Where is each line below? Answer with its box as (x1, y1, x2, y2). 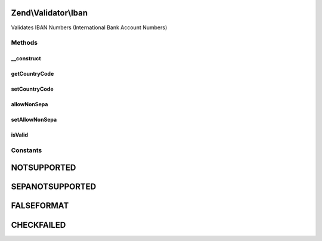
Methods (11, 39, 38, 47)
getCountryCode (11, 70, 54, 78)
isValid (11, 131, 29, 138)
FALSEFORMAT (11, 200, 69, 211)
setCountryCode (11, 85, 54, 92)
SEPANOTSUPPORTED (11, 182, 97, 192)
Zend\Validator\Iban (11, 8, 88, 18)
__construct (11, 55, 41, 62)
